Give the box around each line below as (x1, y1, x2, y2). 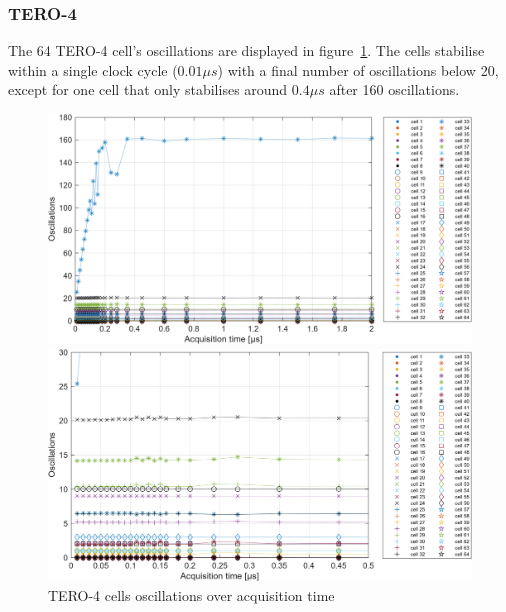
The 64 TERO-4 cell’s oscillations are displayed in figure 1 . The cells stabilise (8, 40, 485, 61)
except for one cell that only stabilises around (8, 79, 288, 100)
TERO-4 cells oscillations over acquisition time (48, 584, 335, 605)
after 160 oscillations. (329, 79, 460, 100)
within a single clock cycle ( (8, 59, 178, 80)
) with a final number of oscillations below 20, (217, 59, 499, 80)
